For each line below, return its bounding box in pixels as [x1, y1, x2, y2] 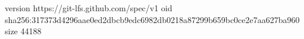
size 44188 [5, 25, 42, 37]
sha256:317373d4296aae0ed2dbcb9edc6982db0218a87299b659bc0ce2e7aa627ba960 [5, 13, 300, 25]
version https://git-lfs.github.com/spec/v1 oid [5, 2, 173, 14]
